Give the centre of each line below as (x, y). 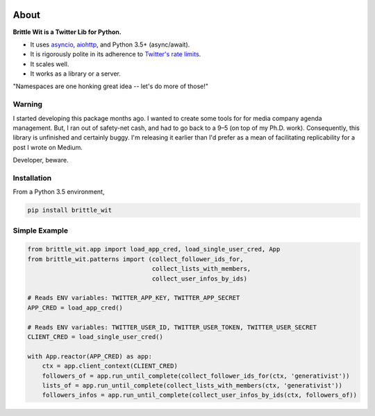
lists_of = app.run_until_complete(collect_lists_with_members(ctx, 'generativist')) (192, 385)
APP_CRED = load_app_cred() (75, 308)
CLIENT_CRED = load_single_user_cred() (95, 336)
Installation (32, 178)
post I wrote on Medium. (48, 147)
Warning (28, 104)
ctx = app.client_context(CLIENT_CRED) (110, 366)
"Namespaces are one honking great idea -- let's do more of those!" (110, 86)
